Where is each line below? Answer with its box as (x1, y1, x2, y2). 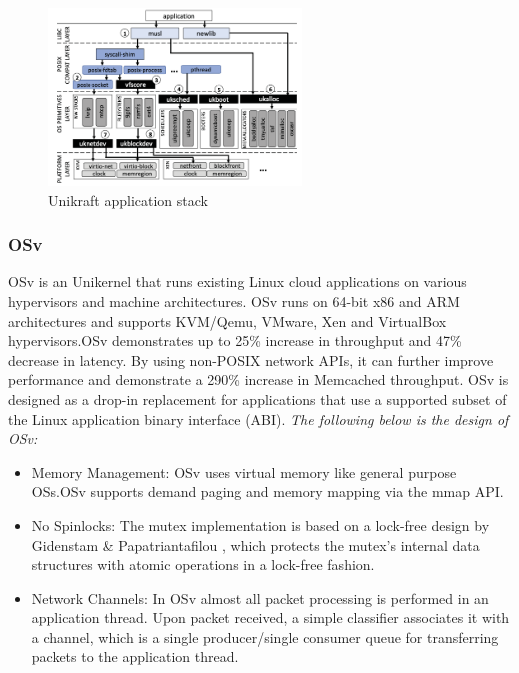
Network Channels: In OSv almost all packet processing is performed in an (31, 587, 489, 608)
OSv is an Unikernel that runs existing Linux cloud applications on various (8, 271, 467, 292)
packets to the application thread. (31, 646, 239, 667)
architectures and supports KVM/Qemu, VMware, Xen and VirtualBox (8, 310, 447, 331)
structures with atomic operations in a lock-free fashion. (31, 554, 375, 575)
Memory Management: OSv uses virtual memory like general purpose (31, 461, 457, 482)
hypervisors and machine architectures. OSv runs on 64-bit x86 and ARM (8, 290, 460, 311)
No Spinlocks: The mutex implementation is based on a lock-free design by (31, 514, 490, 535)
